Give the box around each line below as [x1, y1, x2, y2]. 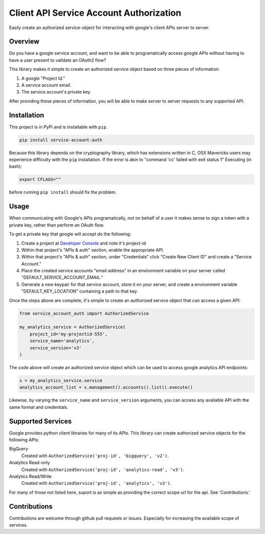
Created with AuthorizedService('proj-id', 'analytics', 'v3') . [21, 480, 172, 486]
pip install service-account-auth [19, 137, 103, 143]
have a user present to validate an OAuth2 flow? [9, 57, 106, 63]
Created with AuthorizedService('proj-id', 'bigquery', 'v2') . [21, 453, 169, 459]
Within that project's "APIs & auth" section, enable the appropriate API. [21, 247, 164, 253]
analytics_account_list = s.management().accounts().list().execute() [19, 384, 193, 390]
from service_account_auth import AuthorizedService [19, 311, 149, 316]
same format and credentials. [9, 404, 69, 410]
